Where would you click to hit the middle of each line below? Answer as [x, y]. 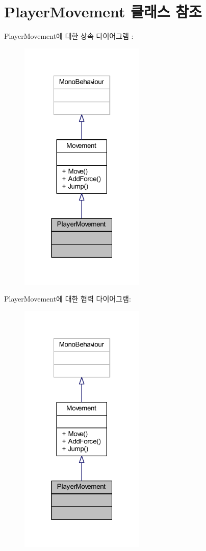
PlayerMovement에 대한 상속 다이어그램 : [69, 36]
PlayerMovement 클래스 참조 [103, 11]
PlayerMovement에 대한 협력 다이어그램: [68, 299]
